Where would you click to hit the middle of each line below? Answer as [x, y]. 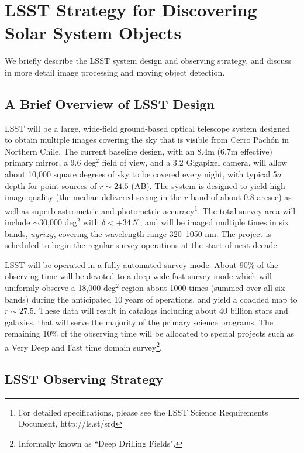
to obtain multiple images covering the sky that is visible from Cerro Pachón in [147, 140]
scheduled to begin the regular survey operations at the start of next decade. [142, 245]
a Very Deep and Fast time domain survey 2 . [83, 346]
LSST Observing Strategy [84, 378]
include [18, 222]
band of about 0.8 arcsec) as [241, 197]
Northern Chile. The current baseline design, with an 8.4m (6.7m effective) [139, 151]
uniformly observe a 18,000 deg [60, 288]
